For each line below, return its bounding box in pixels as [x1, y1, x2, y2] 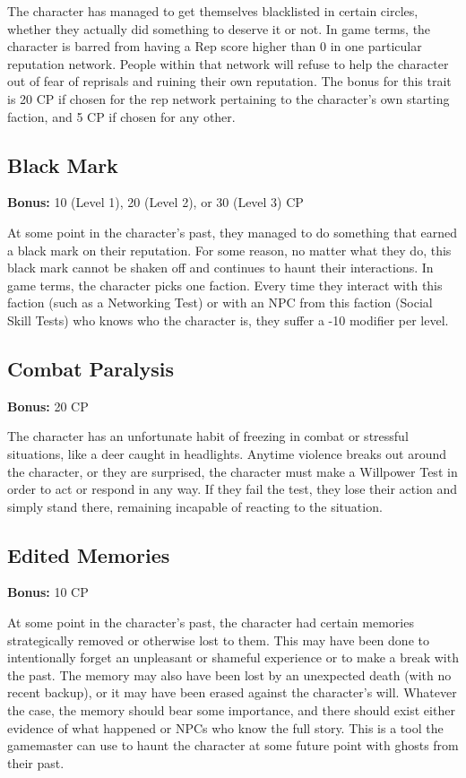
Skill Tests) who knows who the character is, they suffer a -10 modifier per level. [7, 310, 449, 329]
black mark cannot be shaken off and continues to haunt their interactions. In [7, 258, 434, 277]
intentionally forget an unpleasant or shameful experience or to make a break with [7, 648, 459, 667]
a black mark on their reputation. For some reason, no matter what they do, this [7, 240, 452, 259]
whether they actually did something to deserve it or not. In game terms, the [7, 19, 431, 38]
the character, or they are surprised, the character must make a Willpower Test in [7, 462, 458, 480]
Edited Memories [7, 540, 170, 568]
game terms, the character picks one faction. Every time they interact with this [7, 275, 443, 294]
